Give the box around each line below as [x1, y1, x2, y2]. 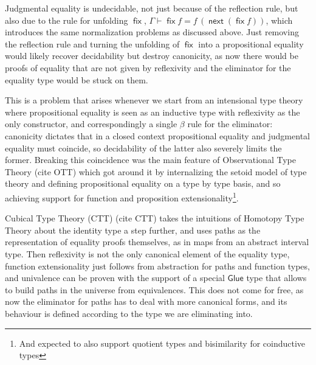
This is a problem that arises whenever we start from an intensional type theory [5, 94, 303, 106]
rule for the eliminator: [187, 117, 273, 130]
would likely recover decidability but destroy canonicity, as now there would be [5, 49, 298, 62]
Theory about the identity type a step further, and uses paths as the [5, 223, 261, 236]
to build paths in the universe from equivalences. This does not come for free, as [5, 283, 304, 296]
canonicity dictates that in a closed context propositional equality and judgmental [5, 129, 310, 142]
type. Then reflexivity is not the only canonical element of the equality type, [5, 247, 290, 260]
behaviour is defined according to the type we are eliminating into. [5, 307, 253, 319]
